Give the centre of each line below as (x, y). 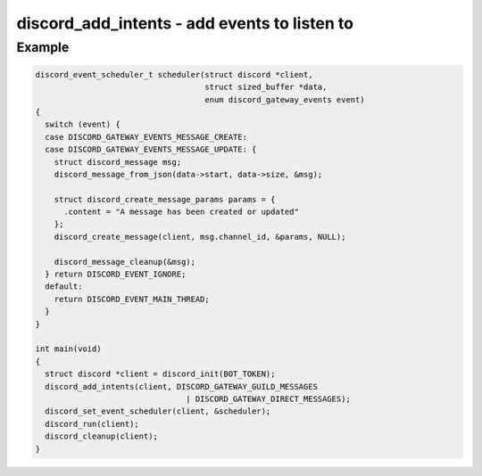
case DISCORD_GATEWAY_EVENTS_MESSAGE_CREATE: (146, 137)
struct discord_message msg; (118, 162)
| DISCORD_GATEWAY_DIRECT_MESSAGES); (269, 398)
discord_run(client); (92, 424)
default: (64, 287)
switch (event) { (83, 124)
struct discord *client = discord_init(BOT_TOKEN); (160, 374)
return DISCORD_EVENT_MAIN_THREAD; (132, 299)
